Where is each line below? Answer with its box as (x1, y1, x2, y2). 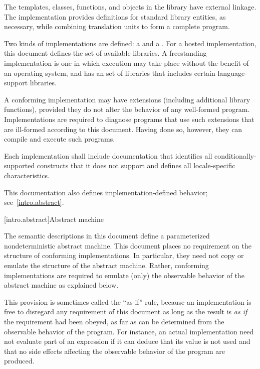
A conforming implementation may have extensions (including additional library (4, 94, 250, 104)
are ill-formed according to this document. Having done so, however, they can (4, 124, 242, 134)
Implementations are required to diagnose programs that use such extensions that (4, 113, 254, 124)
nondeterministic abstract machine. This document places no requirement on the (4, 240, 251, 251)
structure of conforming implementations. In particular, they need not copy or (4, 250, 244, 261)
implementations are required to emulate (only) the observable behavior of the (4, 270, 244, 280)
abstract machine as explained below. (4, 280, 119, 290)
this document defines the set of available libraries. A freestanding (4, 48, 207, 58)
